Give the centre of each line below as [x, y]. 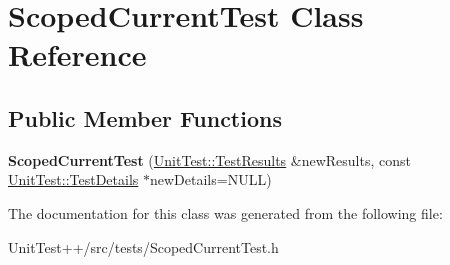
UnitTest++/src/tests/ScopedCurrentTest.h [143, 246]
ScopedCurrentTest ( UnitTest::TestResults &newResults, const [209, 159]
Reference [77, 54]
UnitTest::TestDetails [73, 179]
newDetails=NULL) [210, 179]
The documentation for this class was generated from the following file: [225, 212]
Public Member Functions [145, 117]
